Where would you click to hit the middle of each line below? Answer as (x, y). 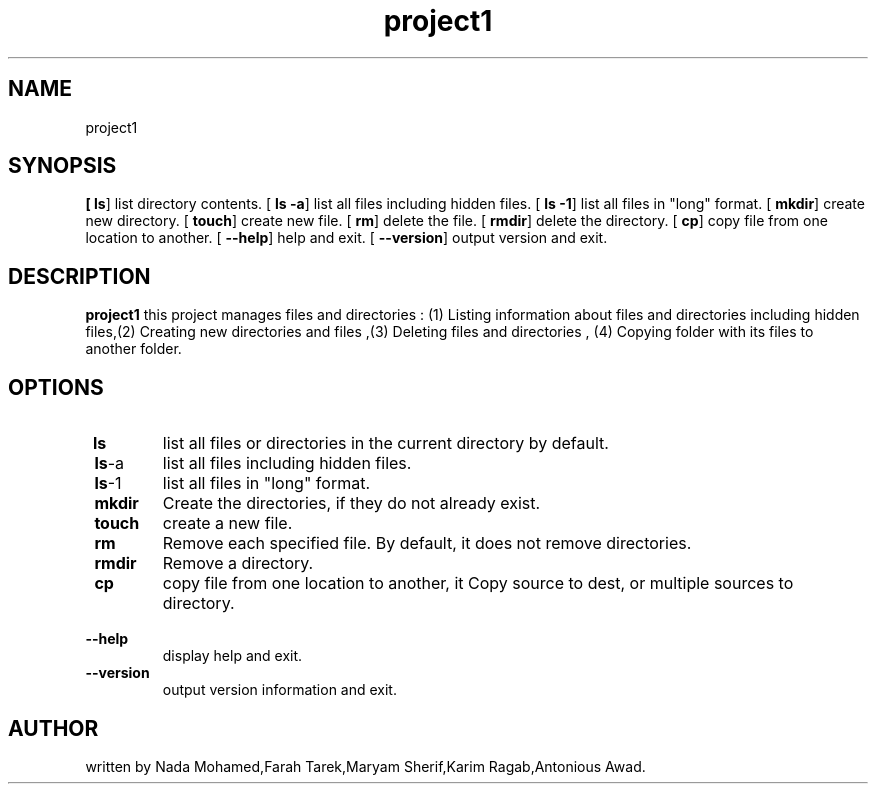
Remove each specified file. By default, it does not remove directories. (427, 543)
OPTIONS (56, 387)
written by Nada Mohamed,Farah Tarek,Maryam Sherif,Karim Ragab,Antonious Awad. (365, 766)
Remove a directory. (238, 563)
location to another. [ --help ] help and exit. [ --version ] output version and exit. (346, 238)
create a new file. (227, 523)
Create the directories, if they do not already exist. (351, 503)
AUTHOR (53, 728)
